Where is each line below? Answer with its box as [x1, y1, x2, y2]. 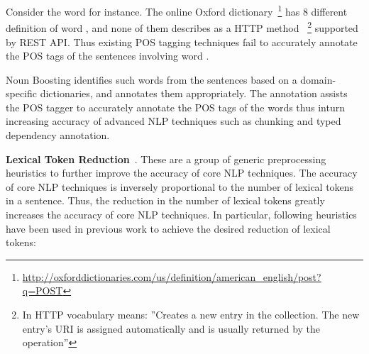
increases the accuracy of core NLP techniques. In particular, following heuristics [6, 207, 357, 222]
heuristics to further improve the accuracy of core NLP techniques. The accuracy [6, 165, 358, 180]
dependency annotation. [6, 128, 110, 143]
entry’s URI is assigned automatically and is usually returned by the [22, 321, 321, 336]
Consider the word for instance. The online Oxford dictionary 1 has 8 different [6, 2, 348, 18]
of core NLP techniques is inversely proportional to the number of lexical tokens [6, 179, 354, 194]
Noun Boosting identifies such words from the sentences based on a [6, 72, 297, 87]
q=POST [22, 283, 63, 298]
